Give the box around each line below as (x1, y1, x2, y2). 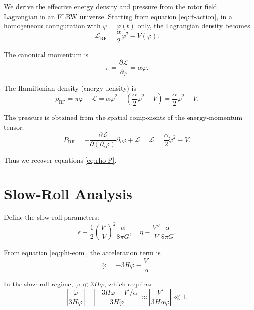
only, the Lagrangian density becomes (137, 21, 250, 31)
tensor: (4, 121, 24, 132)
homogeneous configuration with (4, 21, 101, 31)
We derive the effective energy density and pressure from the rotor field (4, 1, 217, 11)
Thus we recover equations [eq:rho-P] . (4, 155, 117, 165)
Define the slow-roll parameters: (4, 212, 99, 222)
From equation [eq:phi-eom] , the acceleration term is (4, 247, 161, 258)
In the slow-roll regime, (4, 278, 73, 288)
